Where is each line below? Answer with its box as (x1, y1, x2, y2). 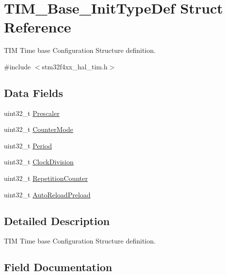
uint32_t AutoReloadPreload (4, 189, 91, 199)
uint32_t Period (4, 140, 52, 150)
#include (4, 61, 31, 71)
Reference (4, 17, 71, 37)
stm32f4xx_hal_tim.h (42, 61, 108, 71)
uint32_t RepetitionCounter (4, 173, 88, 183)
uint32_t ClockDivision (4, 157, 74, 167)
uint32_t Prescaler (4, 108, 60, 118)
